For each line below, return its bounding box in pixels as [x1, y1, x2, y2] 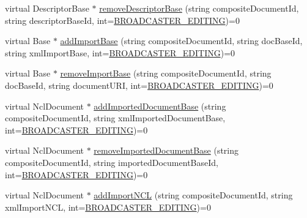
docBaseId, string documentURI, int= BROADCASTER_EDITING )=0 [5, 78, 273, 91]
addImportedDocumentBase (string [94, 99, 226, 112]
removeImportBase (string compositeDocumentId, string [60, 67, 272, 80]
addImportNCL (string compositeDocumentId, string [94, 189, 293, 201]
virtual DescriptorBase [5, 2, 89, 14]
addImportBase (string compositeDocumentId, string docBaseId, [60, 34, 303, 47]
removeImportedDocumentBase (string [94, 144, 239, 157]
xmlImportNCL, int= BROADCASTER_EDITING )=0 [5, 200, 211, 213]
